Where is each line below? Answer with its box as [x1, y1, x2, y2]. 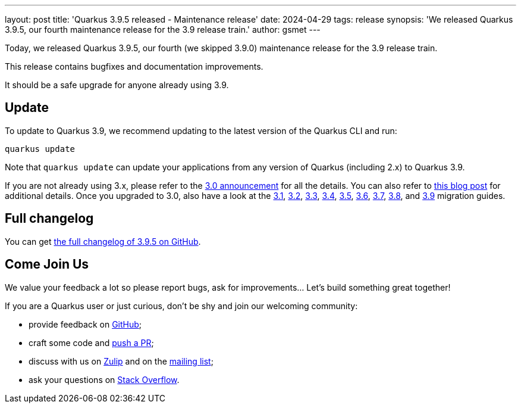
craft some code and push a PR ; [29, 337, 154, 348]
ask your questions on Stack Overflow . [29, 374, 180, 385]
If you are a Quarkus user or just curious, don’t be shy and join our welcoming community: [5, 300, 358, 311]
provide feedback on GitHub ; [29, 319, 142, 329]
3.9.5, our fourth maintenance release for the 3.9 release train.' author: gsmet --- [5, 24, 321, 35]
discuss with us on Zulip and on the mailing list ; [29, 356, 214, 366]
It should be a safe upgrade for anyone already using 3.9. [5, 80, 229, 90]
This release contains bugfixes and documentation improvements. [5, 61, 263, 71]
